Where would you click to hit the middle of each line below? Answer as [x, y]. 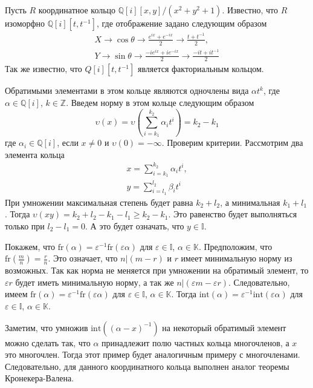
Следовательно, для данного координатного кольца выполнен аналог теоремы [147, 366]
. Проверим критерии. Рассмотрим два [232, 143]
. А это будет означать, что [135, 226]
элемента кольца [35, 154]
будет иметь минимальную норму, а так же [95, 282]
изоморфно [25, 23]
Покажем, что [30, 246]
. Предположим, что [235, 246]
